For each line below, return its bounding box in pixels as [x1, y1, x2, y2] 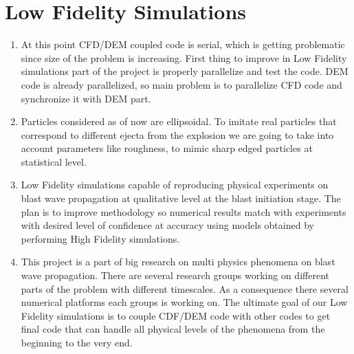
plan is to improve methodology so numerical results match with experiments [21, 204, 346, 219]
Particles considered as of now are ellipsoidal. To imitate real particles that [21, 114, 337, 129]
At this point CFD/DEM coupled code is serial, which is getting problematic [21, 37, 345, 52]
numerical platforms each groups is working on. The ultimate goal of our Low [21, 295, 348, 309]
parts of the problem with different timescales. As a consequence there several [21, 281, 349, 296]
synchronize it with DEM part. [21, 91, 151, 105]
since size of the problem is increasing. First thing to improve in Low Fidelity [21, 50, 347, 65]
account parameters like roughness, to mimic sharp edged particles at [21, 141, 313, 155]
